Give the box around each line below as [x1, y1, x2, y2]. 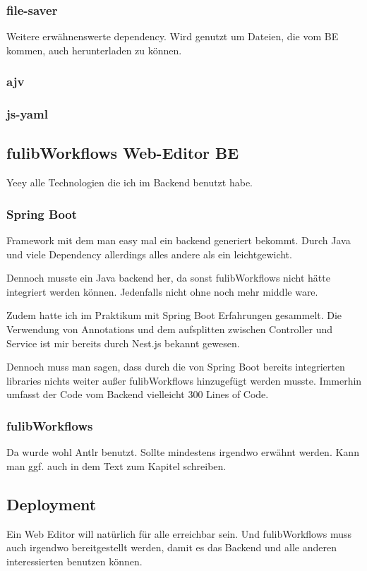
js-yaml [6, 105, 48, 123]
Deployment [6, 493, 97, 515]
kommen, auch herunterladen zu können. [6, 42, 182, 57]
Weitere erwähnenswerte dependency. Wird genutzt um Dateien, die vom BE [6, 29, 339, 44]
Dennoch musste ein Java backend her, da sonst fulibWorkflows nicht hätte [6, 270, 330, 285]
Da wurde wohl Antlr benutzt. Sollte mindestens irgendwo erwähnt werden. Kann [6, 445, 359, 459]
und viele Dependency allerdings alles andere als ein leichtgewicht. [6, 246, 292, 261]
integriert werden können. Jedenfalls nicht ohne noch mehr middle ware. [6, 284, 318, 299]
